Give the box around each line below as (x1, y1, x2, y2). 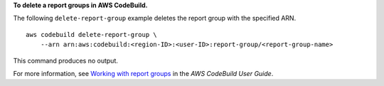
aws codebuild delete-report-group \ (26, 31, 158, 38)
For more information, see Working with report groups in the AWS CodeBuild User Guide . (13, 69, 274, 77)
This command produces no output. (13, 56, 119, 65)
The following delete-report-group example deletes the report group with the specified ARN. (13, 14, 297, 23)
